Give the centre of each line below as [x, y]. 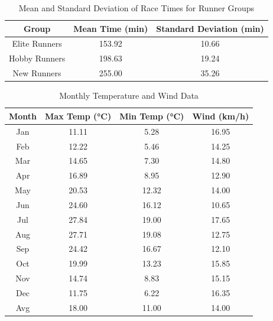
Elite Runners [37, 43]
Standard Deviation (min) [210, 28]
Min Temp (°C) [152, 116]
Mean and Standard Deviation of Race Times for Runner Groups [136, 8]
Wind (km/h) [221, 116]
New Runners [37, 73]
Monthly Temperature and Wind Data [129, 95]
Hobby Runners [37, 58]
